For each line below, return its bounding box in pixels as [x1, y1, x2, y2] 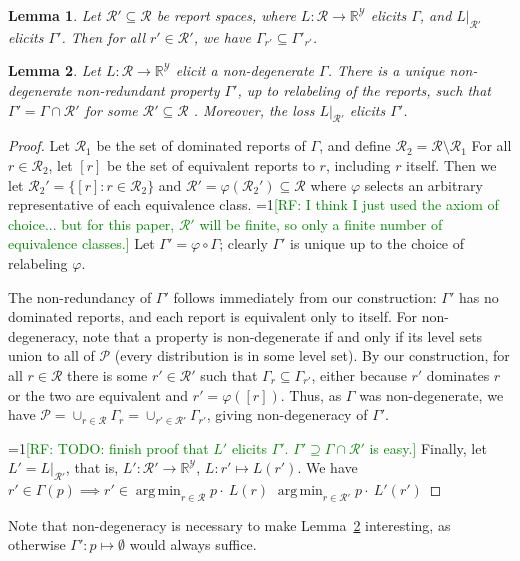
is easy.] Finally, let [369, 437, 487, 458]
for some [84, 99, 138, 120]
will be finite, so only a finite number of [199, 213, 443, 234]
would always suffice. [129, 534, 257, 555]
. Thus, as [280, 384, 342, 405]
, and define [319, 135, 391, 156]
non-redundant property [76, 79, 220, 100]
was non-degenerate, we [359, 384, 504, 405]
